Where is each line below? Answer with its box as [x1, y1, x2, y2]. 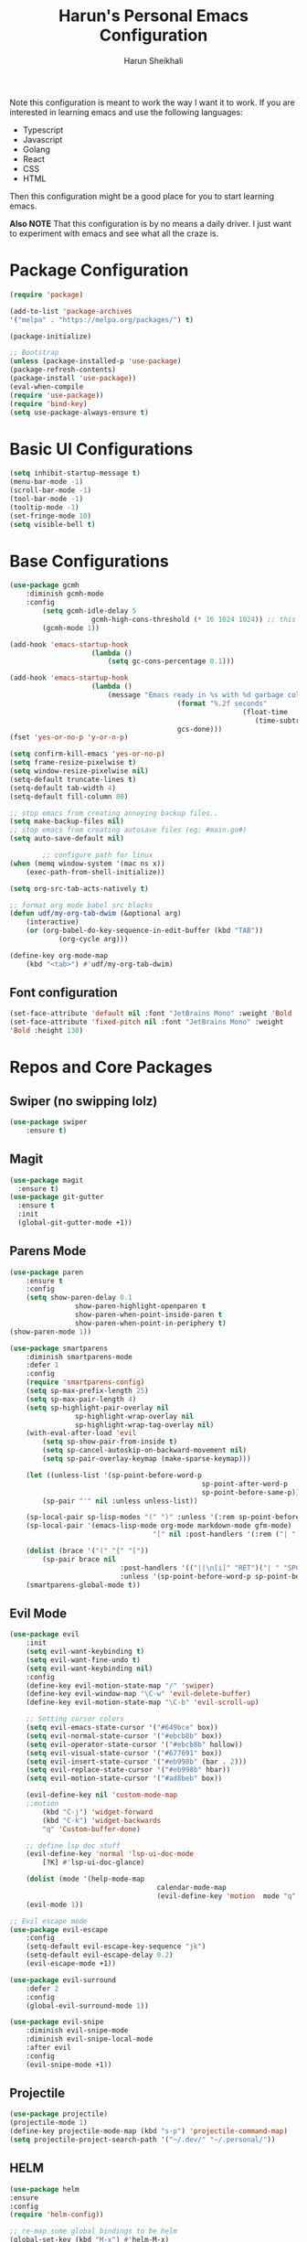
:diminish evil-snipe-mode [26, 2026, 129, 2035]
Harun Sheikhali [123, 55, 184, 66]
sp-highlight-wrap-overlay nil [74, 1411, 195, 1421]
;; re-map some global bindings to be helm [9, 2226, 178, 2237]
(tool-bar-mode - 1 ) [9, 494, 84, 503]
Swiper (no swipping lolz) [9, 1093, 158, 1109]
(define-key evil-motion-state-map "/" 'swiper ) [26, 1680, 215, 1690]
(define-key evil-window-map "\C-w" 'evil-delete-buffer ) [26, 1690, 251, 1699]
